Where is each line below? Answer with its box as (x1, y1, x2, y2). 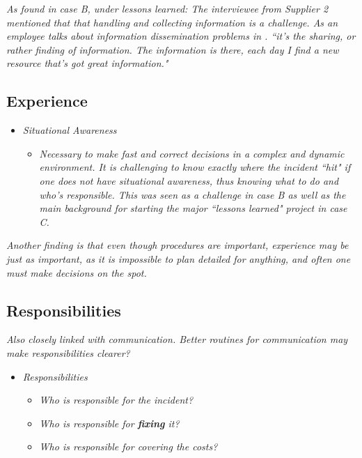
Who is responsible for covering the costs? (39, 439, 218, 454)
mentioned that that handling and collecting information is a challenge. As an (6, 15, 338, 29)
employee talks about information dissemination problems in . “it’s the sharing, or (6, 29, 356, 43)
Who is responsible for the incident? (39, 392, 194, 407)
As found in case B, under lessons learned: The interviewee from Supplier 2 (6, 1, 329, 15)
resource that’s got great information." (6, 56, 168, 70)
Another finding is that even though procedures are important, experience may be (6, 238, 349, 252)
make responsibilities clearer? (6, 345, 130, 360)
